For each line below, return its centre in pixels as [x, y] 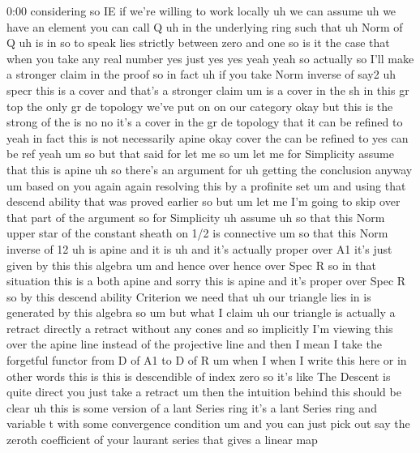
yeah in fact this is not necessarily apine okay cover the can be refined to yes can [208, 137]
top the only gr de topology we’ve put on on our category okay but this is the [200, 106]
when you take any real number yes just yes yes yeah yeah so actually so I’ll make [210, 58]
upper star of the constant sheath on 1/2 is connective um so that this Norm [197, 233]
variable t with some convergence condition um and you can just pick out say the [208, 423]
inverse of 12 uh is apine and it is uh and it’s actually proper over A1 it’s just [199, 248]
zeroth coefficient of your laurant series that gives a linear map [162, 440]
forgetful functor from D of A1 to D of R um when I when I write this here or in [207, 360]
